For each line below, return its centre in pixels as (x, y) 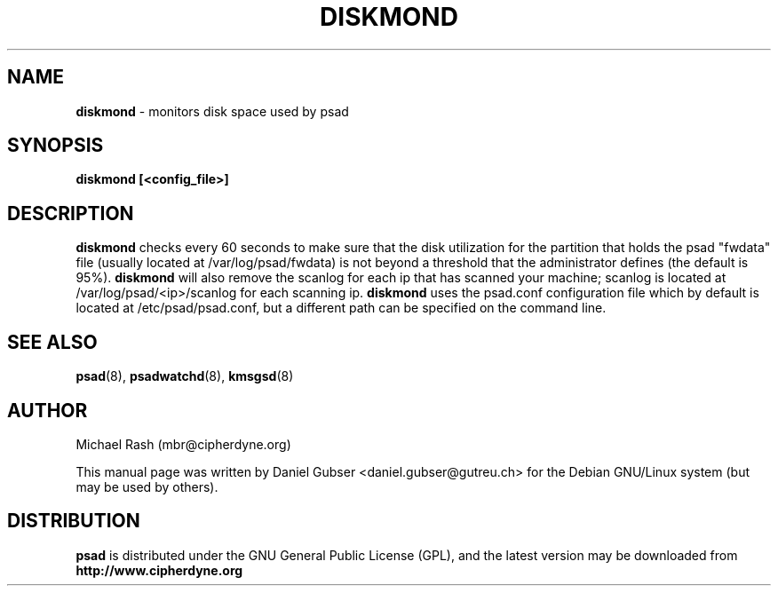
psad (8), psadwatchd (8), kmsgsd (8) (185, 376)
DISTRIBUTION (74, 521)
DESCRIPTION (71, 213)
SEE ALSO (52, 342)
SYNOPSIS (56, 146)
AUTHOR (48, 410)
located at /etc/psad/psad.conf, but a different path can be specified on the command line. (341, 308)
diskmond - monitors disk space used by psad (212, 111)
